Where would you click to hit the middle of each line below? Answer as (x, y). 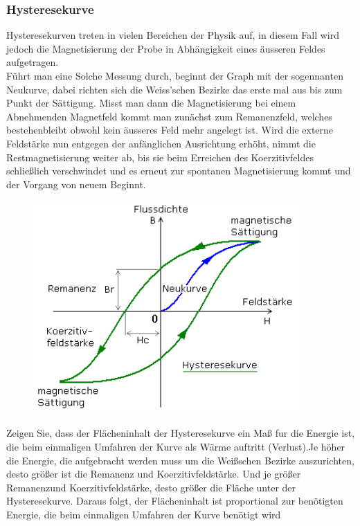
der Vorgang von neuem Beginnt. (76, 184)
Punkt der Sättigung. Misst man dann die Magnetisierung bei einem (151, 103)
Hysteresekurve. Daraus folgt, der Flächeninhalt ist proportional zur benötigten (175, 501)
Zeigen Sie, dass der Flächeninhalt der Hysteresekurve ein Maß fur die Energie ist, (181, 433)
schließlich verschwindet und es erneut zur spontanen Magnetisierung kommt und (179, 171)
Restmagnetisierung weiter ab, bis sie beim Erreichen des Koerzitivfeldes (160, 157)
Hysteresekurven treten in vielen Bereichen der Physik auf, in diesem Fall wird (173, 35)
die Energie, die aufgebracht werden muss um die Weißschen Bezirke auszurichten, (180, 460)
